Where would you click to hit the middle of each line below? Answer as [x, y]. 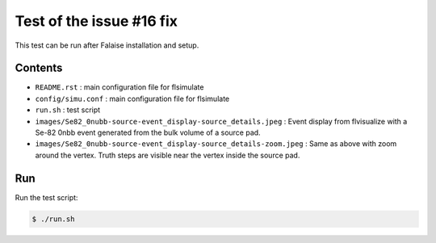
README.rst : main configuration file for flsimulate [119, 87]
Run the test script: [46, 197]
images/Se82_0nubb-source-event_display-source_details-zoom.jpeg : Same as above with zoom [216, 144]
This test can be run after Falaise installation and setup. [107, 45]
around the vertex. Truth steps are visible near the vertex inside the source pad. [168, 155]
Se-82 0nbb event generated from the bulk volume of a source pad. [148, 132]
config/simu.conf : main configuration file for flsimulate [132, 98]
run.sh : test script [68, 110]
